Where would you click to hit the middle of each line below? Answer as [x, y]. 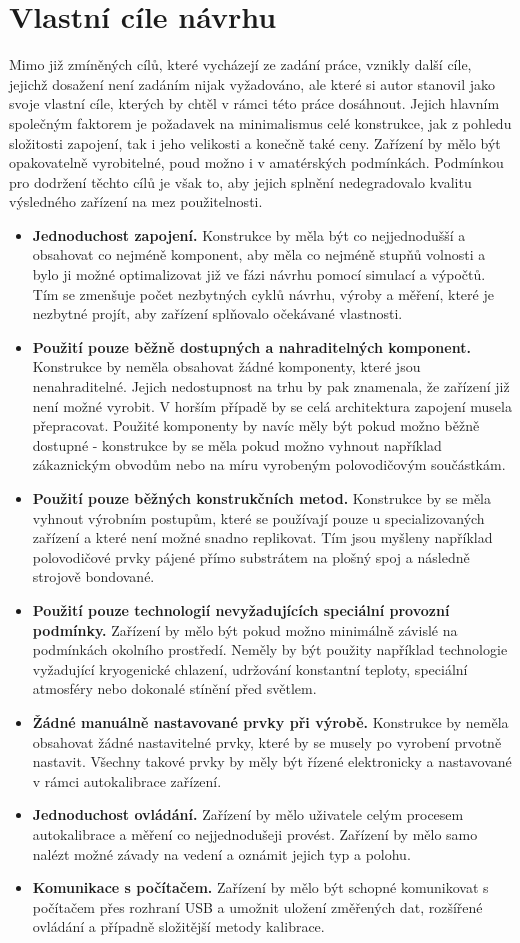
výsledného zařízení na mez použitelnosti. [136, 201]
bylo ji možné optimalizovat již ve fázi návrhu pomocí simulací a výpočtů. [259, 274]
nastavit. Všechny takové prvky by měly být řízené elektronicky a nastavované [272, 761]
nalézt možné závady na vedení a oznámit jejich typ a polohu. [221, 853]
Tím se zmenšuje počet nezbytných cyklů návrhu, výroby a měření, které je [263, 293]
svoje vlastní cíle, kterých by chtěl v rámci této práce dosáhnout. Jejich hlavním [254, 103]
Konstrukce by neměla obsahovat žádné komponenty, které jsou [226, 366]
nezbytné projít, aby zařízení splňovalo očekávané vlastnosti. [217, 313]
